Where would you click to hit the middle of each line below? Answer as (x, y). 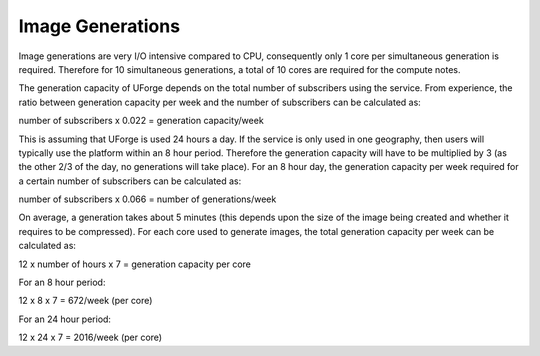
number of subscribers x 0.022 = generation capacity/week (141, 121)
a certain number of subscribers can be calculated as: (130, 181)
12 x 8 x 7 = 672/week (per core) (85, 301)
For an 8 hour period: (62, 282)
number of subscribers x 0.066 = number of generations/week (147, 199)
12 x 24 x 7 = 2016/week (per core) (90, 337)
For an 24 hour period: (65, 319)
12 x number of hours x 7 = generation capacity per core (135, 264)
